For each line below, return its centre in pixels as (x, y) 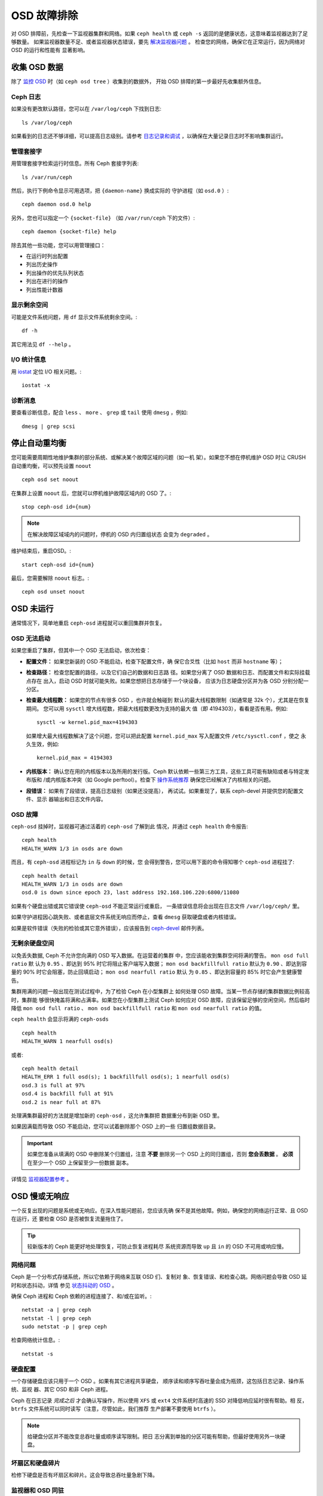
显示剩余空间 (30, 305)
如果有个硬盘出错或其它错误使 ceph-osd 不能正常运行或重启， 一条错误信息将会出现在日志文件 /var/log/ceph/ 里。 (157, 906)
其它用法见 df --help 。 (42, 344)
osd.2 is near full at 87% (61, 1102)
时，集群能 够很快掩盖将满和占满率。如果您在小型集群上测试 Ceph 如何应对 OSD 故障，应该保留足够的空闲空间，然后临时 (161, 1000)
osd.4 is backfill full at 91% (68, 1094)
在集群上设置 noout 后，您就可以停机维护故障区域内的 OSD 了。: (91, 493)
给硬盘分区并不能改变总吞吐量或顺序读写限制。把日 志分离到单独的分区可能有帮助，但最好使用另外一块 (154, 1436)
